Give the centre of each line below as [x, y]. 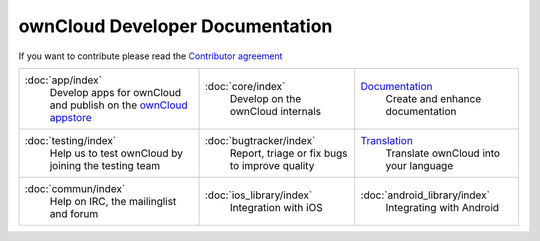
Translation [387, 140]
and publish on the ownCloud [119, 105]
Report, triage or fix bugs [288, 153]
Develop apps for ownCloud [115, 92]
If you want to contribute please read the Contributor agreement [150, 56]
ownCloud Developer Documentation [175, 26]
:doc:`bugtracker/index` [260, 140]
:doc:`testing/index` [70, 140]
